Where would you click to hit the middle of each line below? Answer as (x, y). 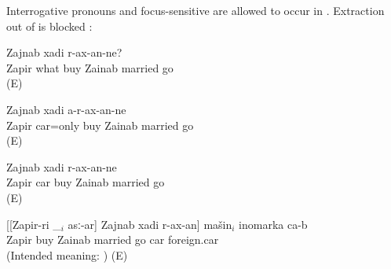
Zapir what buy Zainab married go (90, 67)
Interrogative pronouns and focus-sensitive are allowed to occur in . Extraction (195, 10)
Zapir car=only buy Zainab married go (100, 125)
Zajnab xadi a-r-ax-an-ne (66, 109)
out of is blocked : (49, 26)
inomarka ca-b (273, 224)
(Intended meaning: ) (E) (67, 254)
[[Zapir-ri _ (34, 224)
